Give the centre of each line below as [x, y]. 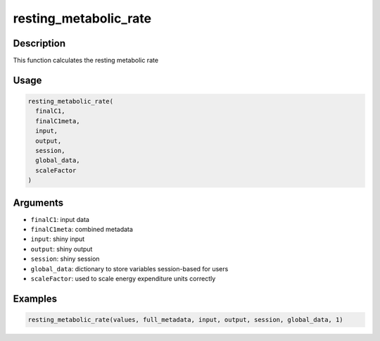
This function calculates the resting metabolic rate [85, 61]
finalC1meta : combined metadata [82, 230]
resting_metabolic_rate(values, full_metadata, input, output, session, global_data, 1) [186, 320]
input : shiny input [58, 239]
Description [39, 43]
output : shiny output [62, 249]
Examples [35, 298]
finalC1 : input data [60, 219]
